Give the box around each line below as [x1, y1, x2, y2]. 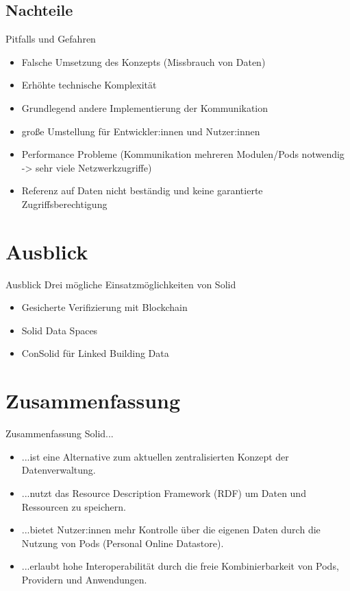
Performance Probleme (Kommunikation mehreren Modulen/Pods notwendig [21, 147, 345, 161]
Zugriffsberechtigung [21, 196, 108, 211]
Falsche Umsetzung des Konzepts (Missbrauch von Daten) [21, 54, 266, 69]
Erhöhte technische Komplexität [21, 78, 157, 92]
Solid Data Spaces [21, 323, 98, 337]
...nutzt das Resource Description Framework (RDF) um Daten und [21, 485, 306, 500]
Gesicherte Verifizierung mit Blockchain [21, 300, 188, 314]
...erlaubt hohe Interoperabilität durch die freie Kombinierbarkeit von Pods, [21, 559, 339, 573]
